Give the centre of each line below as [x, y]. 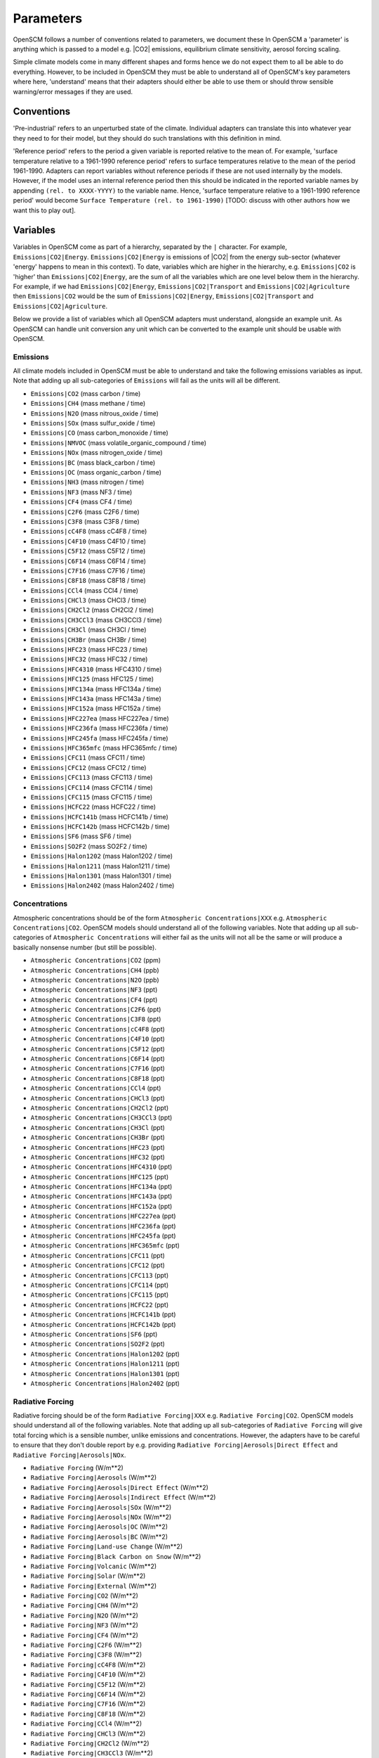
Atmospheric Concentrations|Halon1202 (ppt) [105, 1354]
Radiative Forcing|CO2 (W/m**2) [84, 1596]
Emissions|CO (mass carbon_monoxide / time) [99, 433]
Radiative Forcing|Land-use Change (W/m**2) [106, 1546]
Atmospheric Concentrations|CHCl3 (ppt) [98, 1098]
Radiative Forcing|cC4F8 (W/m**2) [88, 1664]
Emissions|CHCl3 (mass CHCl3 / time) [88, 601]
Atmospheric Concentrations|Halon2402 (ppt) [105, 1383]
